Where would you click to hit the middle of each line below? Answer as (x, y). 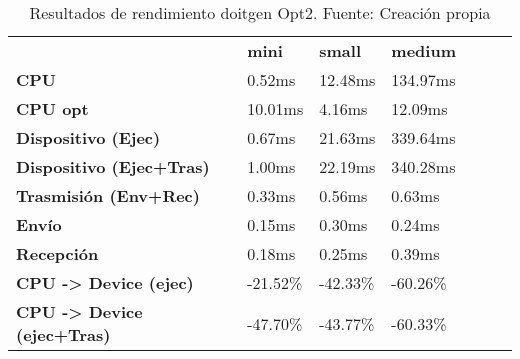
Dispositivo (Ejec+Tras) (113, 166)
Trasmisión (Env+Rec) (108, 195)
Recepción (57, 253)
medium (423, 50)
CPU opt (52, 108)
